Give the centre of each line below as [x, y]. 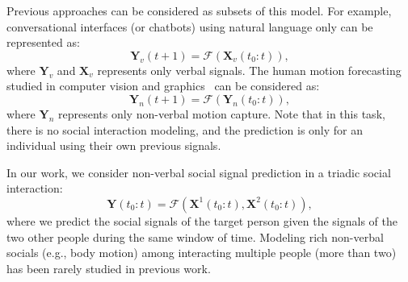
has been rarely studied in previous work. [109, 268]
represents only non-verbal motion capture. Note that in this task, [221, 113]
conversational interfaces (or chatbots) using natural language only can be [190, 26]
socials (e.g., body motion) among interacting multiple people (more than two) [202, 253]
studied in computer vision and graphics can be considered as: [163, 86]
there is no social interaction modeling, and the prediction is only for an [185, 129]
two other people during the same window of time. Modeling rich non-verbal [195, 236]
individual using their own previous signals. [114, 145]
